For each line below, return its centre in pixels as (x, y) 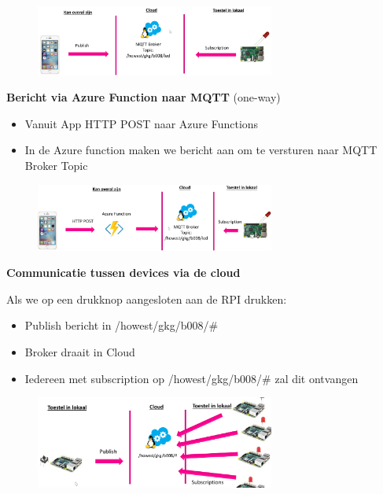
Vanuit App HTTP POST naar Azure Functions (142, 123)
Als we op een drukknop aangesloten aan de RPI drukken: (147, 299)
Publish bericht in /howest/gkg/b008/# (122, 325)
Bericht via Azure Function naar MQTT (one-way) (144, 97)
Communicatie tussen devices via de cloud (123, 273)
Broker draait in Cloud (80, 351)
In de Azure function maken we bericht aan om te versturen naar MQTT (201, 150)
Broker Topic (56, 165)
